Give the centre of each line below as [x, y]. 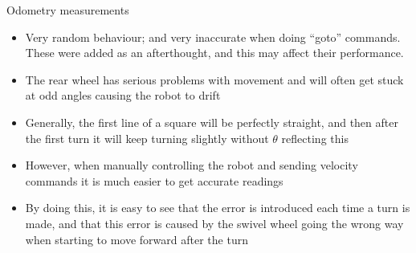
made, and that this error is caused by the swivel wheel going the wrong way [214, 223]
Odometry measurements [68, 10]
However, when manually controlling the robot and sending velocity [192, 165]
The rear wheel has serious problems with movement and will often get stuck [214, 79]
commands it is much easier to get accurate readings [154, 180]
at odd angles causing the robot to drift [123, 95]
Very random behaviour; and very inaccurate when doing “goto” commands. [213, 37]
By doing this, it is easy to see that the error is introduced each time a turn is [218, 208]
